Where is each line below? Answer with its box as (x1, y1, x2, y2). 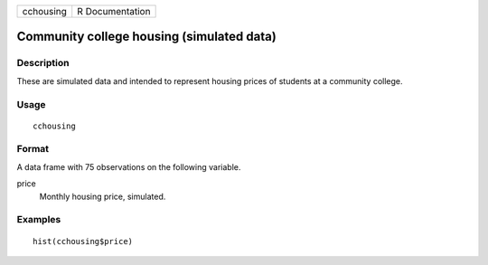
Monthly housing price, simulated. (39, 191, 166, 202)
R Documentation (77, 5, 151, 17)
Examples (16, 213, 61, 226)
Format (16, 143, 50, 156)
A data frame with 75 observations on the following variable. (16, 161, 241, 172)
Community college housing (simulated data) (16, 29, 277, 44)
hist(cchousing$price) (33, 236, 134, 246)
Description (16, 57, 70, 70)
